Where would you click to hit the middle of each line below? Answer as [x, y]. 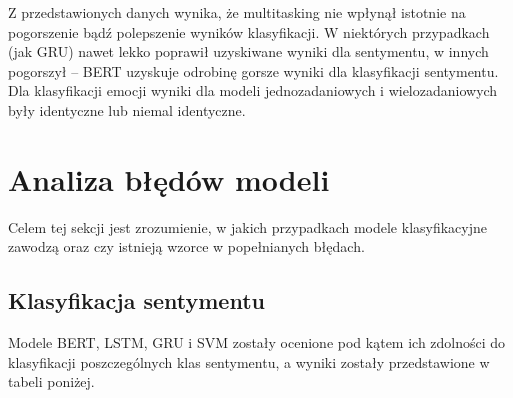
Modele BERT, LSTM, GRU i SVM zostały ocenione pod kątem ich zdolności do [257, 342]
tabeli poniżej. [51, 381]
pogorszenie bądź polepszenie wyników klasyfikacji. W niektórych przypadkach [249, 31]
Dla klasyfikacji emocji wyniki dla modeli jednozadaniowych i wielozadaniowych [253, 90]
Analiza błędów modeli [169, 178]
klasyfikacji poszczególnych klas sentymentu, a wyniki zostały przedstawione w [249, 361]
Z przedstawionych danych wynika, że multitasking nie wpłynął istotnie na [237, 12]
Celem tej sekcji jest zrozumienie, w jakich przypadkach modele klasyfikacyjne [247, 226]
